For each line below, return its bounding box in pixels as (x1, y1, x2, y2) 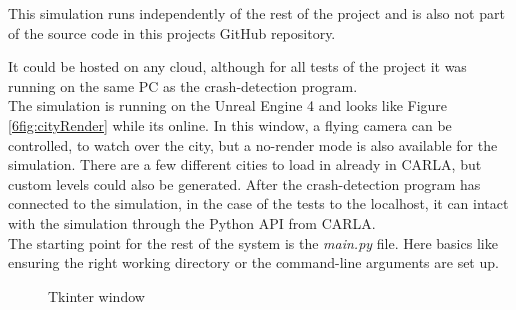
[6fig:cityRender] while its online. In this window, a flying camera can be (8, 114, 452, 135)
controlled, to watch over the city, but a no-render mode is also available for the (8, 134, 498, 155)
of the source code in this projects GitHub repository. (8, 22, 336, 43)
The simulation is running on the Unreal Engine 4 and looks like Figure (8, 95, 448, 116)
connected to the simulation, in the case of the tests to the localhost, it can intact (8, 193, 509, 214)
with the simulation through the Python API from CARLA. (8, 212, 376, 233)
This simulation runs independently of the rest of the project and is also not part (8, 3, 505, 23)
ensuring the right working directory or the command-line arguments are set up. (8, 252, 499, 273)
